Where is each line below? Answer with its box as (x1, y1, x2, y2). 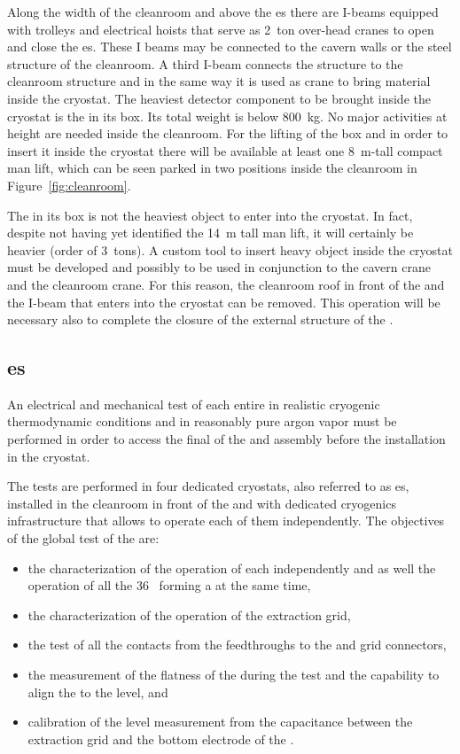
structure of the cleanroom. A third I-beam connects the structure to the (7, 54, 403, 73)
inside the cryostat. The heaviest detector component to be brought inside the (7, 89, 431, 107)
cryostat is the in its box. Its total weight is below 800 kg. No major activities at (7, 106, 448, 125)
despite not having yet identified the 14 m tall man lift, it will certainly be (7, 223, 414, 242)
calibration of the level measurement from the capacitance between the (27, 712, 413, 731)
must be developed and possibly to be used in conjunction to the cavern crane (7, 258, 431, 276)
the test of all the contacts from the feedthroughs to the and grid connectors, (27, 635, 447, 654)
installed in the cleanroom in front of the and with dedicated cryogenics (7, 494, 396, 512)
